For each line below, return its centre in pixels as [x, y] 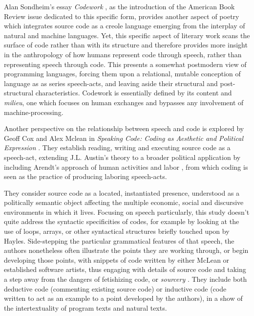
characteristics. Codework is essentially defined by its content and [134, 93]
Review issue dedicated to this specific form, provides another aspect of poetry [122, 16]
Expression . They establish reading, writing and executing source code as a [117, 147]
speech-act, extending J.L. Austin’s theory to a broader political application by [122, 157]
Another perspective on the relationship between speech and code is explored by [124, 128]
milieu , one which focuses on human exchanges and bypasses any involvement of [124, 102]
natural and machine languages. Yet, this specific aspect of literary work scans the [127, 35]
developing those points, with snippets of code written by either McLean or [117, 260]
